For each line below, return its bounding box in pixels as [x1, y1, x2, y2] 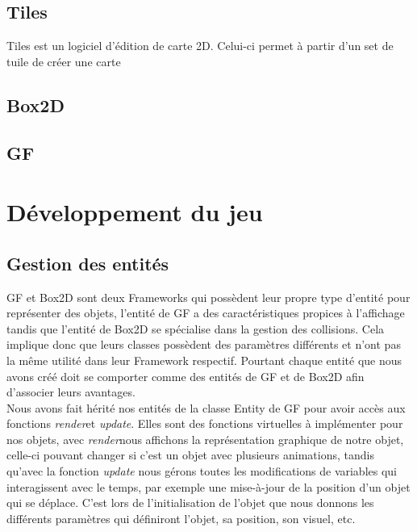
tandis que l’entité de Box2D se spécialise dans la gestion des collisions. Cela [6, 320, 385, 337]
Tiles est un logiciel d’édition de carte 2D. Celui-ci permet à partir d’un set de [6, 37, 394, 54]
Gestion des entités [6, 250, 169, 275]
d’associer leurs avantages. [6, 383, 136, 400]
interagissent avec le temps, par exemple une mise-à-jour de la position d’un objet [6, 478, 411, 495]
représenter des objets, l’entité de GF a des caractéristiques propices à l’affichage [6, 304, 405, 321]
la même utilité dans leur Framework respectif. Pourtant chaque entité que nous [6, 351, 402, 368]
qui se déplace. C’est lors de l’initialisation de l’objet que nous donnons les [6, 494, 374, 511]
